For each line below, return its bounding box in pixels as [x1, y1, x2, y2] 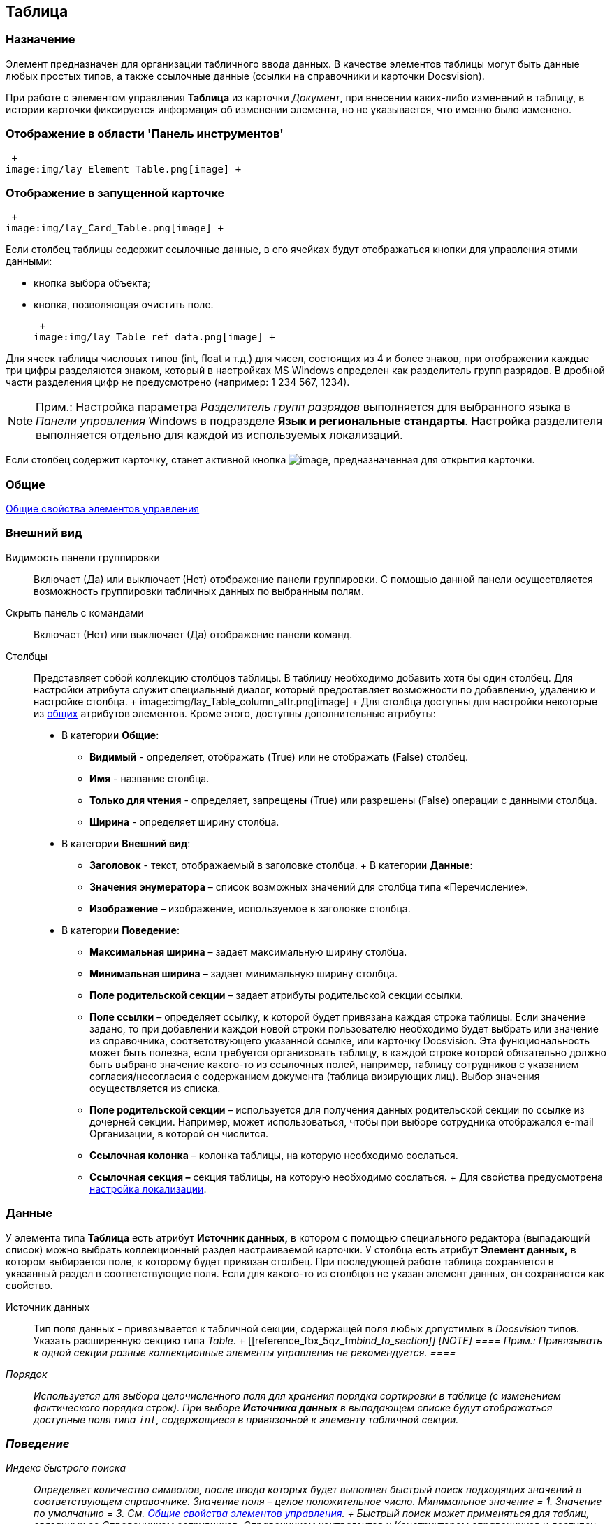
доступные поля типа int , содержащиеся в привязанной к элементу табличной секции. [34, 1413, 459, 1425]
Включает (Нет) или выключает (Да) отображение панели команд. [34, 628, 353, 640]
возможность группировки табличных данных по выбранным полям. [34, 584, 364, 597]
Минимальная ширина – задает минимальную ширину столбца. [89, 967, 398, 979]
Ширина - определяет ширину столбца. [89, 815, 279, 828]
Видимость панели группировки [6, 551, 160, 563]
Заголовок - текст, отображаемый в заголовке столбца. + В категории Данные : [89, 858, 473, 871]
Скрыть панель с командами [6, 606, 144, 619]
